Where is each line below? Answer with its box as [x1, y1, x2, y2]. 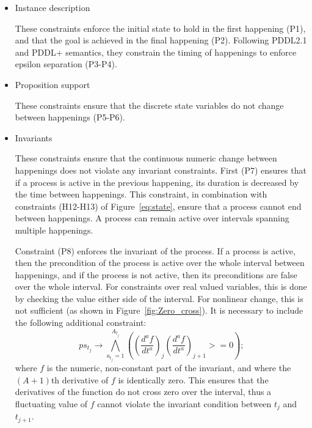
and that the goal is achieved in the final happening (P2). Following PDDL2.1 [15, 34, 307, 46]
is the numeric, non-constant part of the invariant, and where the [46, 361, 291, 374]
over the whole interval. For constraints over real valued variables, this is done [15, 280, 307, 293]
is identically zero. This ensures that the [118, 373, 269, 386]
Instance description [15, 1, 90, 13]
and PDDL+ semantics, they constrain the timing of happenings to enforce [15, 45, 297, 58]
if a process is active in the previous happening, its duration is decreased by [15, 175, 299, 188]
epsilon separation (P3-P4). [15, 57, 117, 70]
